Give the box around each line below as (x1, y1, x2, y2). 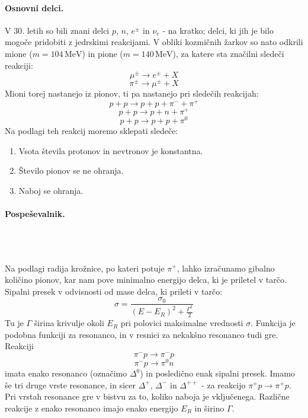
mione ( (5, 47, 33, 59)
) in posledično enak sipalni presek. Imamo (140, 367, 295, 379)
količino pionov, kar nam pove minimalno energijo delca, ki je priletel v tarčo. (5, 273, 287, 286)
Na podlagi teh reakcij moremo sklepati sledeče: (5, 125, 178, 137)
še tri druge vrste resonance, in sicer (5, 378, 136, 391)
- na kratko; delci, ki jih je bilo (162, 24, 274, 36)
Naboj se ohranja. (18, 184, 84, 196)
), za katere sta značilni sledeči (172, 47, 284, 59)
